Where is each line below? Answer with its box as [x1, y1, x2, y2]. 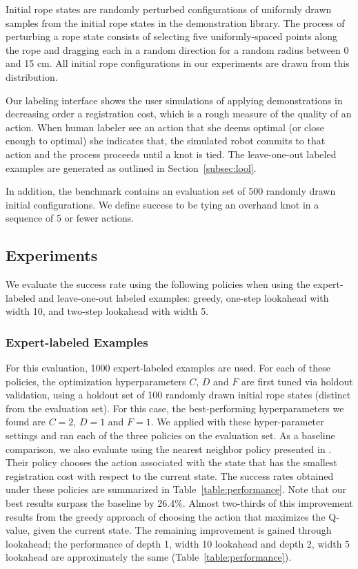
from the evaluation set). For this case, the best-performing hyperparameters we [6, 401, 344, 415]
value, [6, 523, 30, 537]
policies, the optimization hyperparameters [6, 374, 186, 388]
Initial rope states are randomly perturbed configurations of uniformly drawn [6, 2, 332, 16]
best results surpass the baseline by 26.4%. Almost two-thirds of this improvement [6, 496, 353, 510]
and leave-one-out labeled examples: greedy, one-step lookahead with [38, 290, 329, 305]
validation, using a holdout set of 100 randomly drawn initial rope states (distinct [6, 387, 351, 402]
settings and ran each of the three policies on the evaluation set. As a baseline [6, 428, 335, 443]
